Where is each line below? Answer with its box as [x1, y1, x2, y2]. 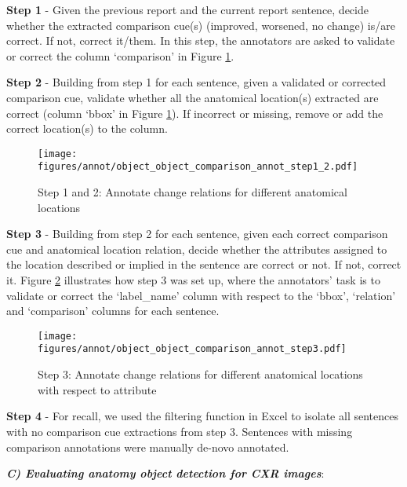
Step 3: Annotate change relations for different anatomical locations [38, 366, 363, 383]
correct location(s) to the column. [6, 120, 168, 137]
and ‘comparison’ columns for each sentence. [6, 302, 220, 319]
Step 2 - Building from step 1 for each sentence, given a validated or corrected [6, 74, 387, 90]
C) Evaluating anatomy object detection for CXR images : [6, 465, 325, 482]
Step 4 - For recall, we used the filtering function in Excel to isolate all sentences [6, 408, 398, 424]
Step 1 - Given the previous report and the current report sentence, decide [6, 2, 369, 17]
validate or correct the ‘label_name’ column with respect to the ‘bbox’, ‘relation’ [6, 287, 396, 303]
